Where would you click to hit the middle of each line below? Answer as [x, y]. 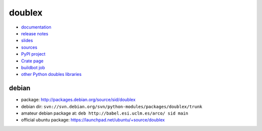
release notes [35, 33]
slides [27, 41]
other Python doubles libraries [51, 74]
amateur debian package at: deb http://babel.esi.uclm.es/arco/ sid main [105, 113]
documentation [36, 27]
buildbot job [33, 67]
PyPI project [33, 54]
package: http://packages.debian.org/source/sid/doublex [78, 100]
